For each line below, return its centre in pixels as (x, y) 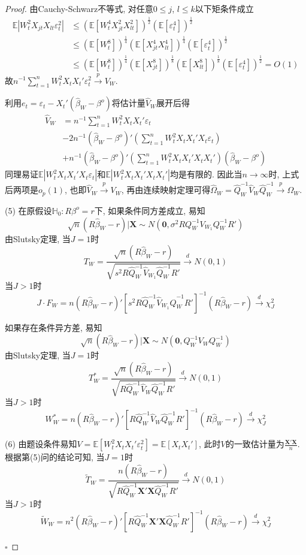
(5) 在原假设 (28, 210)
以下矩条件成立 (224, 8)
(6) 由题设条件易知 (41, 444)
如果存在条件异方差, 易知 (54, 327)
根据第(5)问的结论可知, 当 (55, 457)
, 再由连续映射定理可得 (166, 190)
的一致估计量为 (255, 444)
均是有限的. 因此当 (206, 174)
